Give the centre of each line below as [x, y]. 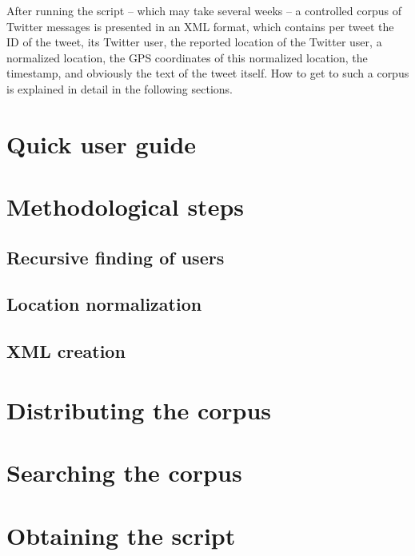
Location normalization [104, 304]
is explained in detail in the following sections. [120, 88]
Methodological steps [125, 207]
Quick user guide [102, 143]
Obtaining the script [121, 535]
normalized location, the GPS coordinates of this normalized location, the [187, 57]
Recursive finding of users [116, 257]
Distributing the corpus [139, 409]
